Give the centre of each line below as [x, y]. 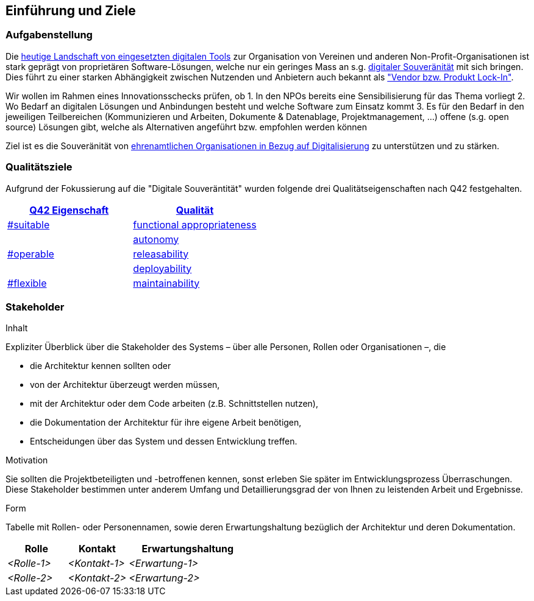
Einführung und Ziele [71, 11]
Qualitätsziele [39, 167]
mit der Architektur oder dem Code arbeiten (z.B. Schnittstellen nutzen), [174, 404]
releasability [161, 254]
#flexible [27, 283]
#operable [31, 254]
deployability [162, 268]
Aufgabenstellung [49, 35]
